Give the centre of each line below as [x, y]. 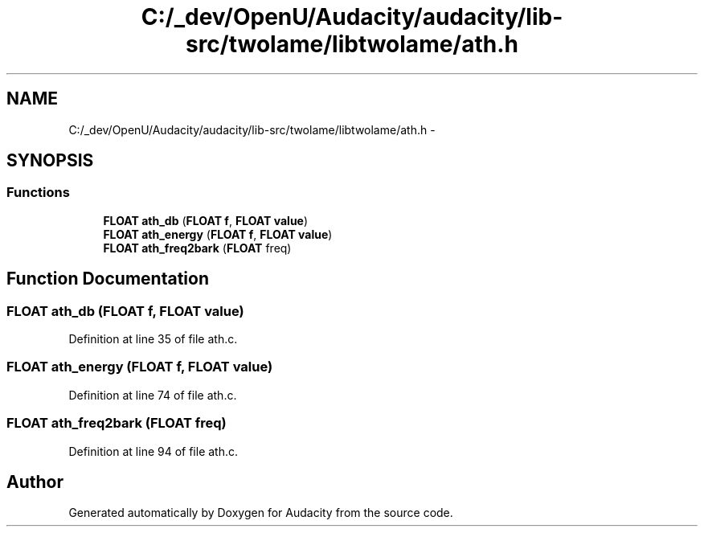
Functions [38, 193]
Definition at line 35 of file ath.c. [153, 339]
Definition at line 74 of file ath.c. [153, 395]
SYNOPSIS [50, 161]
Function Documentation [108, 279]
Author [35, 482]
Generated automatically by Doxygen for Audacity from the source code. [261, 513]
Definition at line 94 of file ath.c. [153, 451]
